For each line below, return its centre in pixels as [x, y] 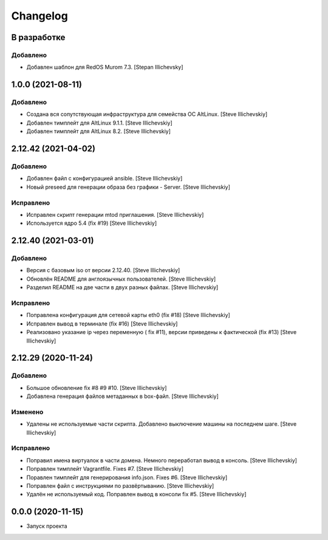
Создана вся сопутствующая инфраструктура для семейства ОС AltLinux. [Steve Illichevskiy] [147, 114]
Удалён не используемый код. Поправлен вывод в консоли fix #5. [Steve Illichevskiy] [136, 494]
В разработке [38, 37]
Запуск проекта [47, 526]
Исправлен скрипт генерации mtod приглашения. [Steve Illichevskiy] [115, 214]
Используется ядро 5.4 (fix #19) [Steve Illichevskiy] [92, 223]
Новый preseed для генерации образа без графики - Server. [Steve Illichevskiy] [128, 187]
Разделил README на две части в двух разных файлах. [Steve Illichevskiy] [122, 287]
